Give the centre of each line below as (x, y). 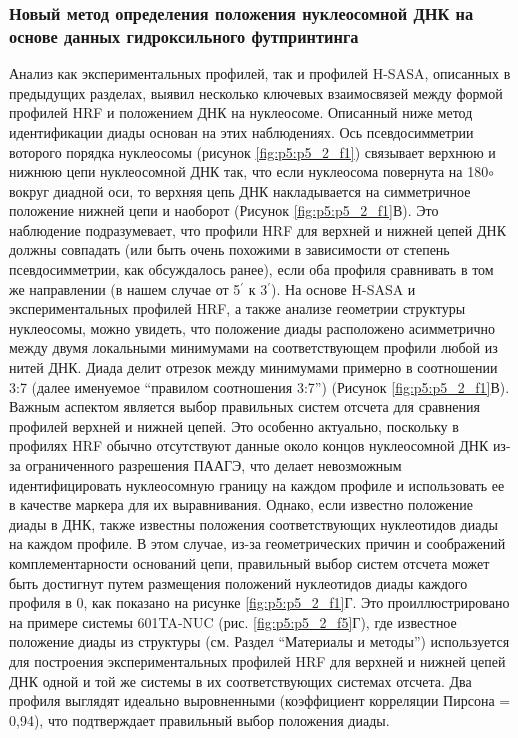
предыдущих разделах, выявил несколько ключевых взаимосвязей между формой (256, 92)
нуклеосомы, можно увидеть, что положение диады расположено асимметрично (252, 327)
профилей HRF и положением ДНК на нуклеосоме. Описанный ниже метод (241, 112)
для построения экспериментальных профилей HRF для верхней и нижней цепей (257, 660)
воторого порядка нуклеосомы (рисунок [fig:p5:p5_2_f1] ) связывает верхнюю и (252, 151)
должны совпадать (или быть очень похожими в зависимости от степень (229, 249)
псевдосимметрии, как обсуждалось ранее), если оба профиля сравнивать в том (251, 269)
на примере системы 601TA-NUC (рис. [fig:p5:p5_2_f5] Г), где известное (233, 621)
